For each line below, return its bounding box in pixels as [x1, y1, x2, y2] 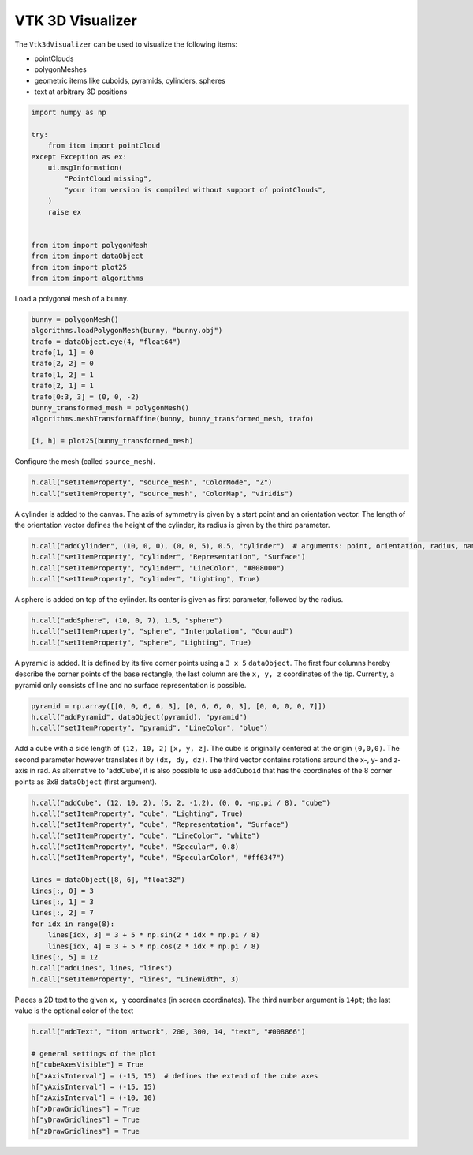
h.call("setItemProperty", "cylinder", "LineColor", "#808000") [31, 563, 285, 572]
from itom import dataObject [31, 252, 144, 260]
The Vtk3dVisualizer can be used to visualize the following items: [14, 39, 238, 49]
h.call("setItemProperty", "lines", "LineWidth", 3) [31, 974, 240, 984]
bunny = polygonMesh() [31, 315, 119, 323]
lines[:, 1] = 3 [31, 898, 95, 906]
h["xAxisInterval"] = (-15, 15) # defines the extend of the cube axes [31, 1071, 318, 1080]
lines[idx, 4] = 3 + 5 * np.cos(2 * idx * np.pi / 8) [47, 941, 260, 951]
